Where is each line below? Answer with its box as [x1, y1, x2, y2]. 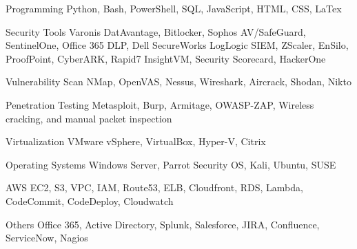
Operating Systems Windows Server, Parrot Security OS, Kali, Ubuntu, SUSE [6, 157, 336, 171]
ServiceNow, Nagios [6, 230, 88, 245]
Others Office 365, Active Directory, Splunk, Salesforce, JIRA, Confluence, [6, 217, 320, 231]
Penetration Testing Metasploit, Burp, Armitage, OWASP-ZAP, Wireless [6, 97, 314, 111]
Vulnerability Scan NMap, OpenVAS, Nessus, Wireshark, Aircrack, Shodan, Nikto [6, 74, 351, 89]
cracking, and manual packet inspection [6, 111, 172, 125]
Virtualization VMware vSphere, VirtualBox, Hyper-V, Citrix [6, 134, 266, 149]
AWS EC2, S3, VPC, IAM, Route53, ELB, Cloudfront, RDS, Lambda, [6, 180, 303, 195]
